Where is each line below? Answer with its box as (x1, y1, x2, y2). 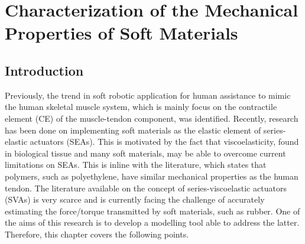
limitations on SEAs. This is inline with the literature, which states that (5, 158, 267, 171)
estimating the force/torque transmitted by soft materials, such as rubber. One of (5, 204, 300, 217)
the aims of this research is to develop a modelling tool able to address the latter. (5, 216, 300, 229)
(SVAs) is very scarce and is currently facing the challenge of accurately (5, 193, 265, 206)
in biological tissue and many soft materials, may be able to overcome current (5, 147, 286, 159)
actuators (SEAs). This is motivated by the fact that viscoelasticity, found (30, 135, 299, 148)
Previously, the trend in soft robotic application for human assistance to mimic (5, 89, 291, 101)
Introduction (5, 61, 84, 79)
